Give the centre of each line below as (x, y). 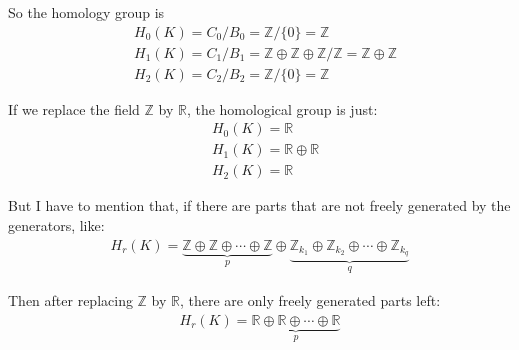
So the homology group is (86, 12)
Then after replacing (70, 299)
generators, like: (56, 224)
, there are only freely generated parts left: (310, 299)
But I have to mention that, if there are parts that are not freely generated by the (259, 205)
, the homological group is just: (282, 108)
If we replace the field (74, 108)
